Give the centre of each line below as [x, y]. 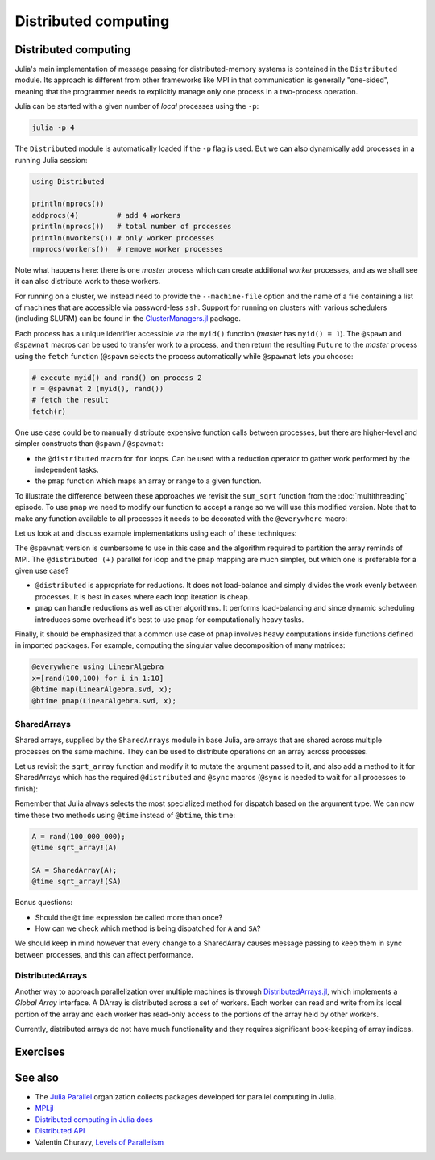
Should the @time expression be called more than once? [129, 917]
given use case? [42, 571]
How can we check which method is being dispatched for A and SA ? [148, 928]
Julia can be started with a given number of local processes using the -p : [137, 106]
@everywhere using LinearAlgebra [98, 667]
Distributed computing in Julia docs [94, 1119]
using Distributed [68, 181]
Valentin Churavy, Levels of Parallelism [99, 1142]
